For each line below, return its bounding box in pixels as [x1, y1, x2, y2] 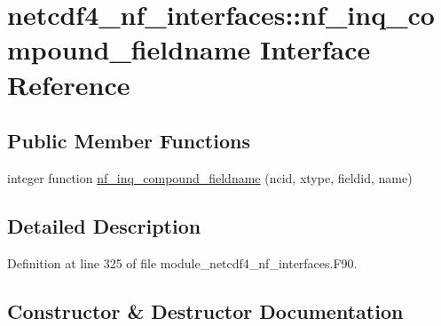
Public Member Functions [7, 127, 250, 155]
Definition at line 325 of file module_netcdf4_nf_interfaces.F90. [7, 253, 358, 272]
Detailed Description [7, 211, 201, 239]
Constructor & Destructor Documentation [7, 297, 404, 324]
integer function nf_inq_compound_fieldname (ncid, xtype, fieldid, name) [7, 168, 413, 187]
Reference [7, 66, 130, 102]
